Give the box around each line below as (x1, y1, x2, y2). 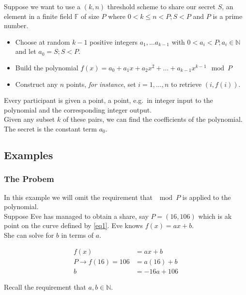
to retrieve (171, 79, 202, 89)
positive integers (90, 36, 138, 47)
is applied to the (182, 192, 231, 202)
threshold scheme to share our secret (107, 1, 216, 11)
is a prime (213, 11, 243, 21)
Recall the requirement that (4, 281, 86, 292)
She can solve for (4, 229, 54, 240)
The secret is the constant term (4, 123, 97, 133)
